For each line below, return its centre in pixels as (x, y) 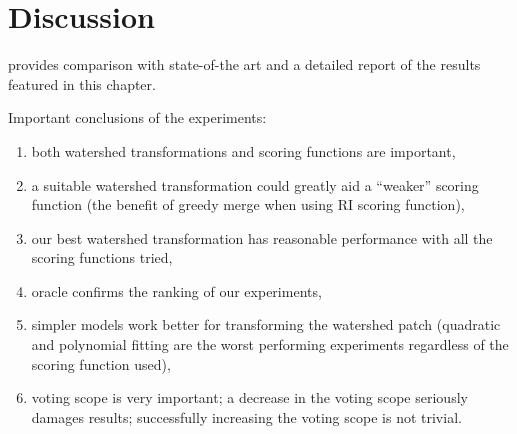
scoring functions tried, (102, 257)
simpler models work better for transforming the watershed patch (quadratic (266, 324)
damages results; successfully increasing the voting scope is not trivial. (246, 416)
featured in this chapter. (82, 83)
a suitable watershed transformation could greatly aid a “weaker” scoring (255, 184)
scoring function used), (101, 363)
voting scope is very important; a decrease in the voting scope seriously (249, 397)
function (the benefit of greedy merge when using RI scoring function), (248, 204)
